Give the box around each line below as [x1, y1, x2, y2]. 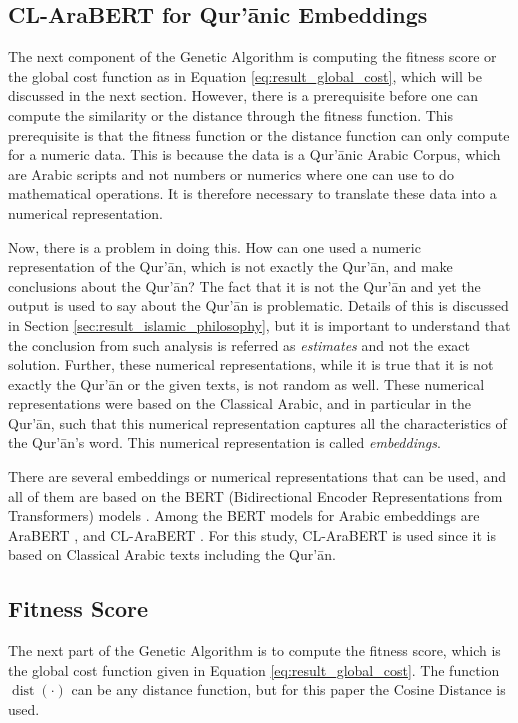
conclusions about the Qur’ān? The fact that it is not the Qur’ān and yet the [8, 275, 481, 296]
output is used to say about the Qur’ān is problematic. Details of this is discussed [8, 295, 509, 316]
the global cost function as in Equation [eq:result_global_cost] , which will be [8, 65, 482, 86]
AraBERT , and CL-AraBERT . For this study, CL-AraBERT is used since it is [8, 524, 496, 545]
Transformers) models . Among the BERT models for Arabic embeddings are [8, 505, 480, 526]
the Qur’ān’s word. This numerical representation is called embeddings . [8, 432, 441, 453]
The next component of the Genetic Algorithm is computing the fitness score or [8, 46, 497, 67]
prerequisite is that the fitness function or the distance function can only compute [8, 124, 510, 145]
